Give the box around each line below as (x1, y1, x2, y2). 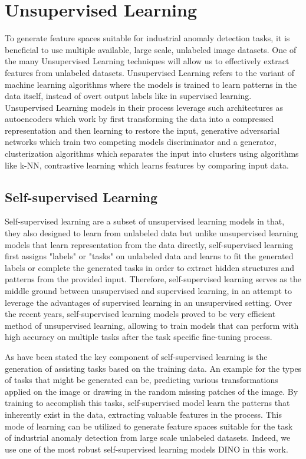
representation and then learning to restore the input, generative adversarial (5, 124, 280, 136)
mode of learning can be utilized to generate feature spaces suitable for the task (5, 420, 293, 432)
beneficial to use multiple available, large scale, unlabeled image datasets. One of (5, 43, 297, 55)
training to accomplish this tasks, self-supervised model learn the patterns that (5, 397, 290, 409)
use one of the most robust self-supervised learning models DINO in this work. (5, 443, 288, 455)
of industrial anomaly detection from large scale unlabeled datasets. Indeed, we (5, 431, 291, 444)
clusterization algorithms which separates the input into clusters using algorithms (5, 147, 299, 160)
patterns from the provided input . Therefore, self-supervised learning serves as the (5, 273, 301, 285)
